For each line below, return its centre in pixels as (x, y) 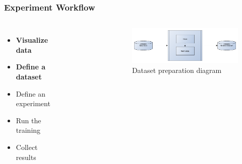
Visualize (32, 40)
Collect (27, 147)
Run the (28, 120)
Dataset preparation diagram (177, 70)
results (26, 157)
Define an (31, 93)
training (28, 130)
